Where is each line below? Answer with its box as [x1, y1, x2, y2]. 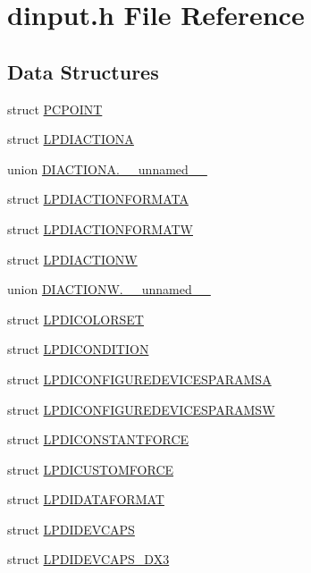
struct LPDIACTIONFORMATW [7, 219, 193, 238]
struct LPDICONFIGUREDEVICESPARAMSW [7, 400, 275, 418]
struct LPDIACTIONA [7, 130, 134, 148]
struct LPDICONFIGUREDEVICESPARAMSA [7, 369, 272, 388]
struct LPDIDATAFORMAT [7, 490, 164, 509]
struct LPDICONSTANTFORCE [7, 430, 189, 449]
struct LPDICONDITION [7, 340, 149, 358]
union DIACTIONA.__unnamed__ [7, 159, 207, 178]
